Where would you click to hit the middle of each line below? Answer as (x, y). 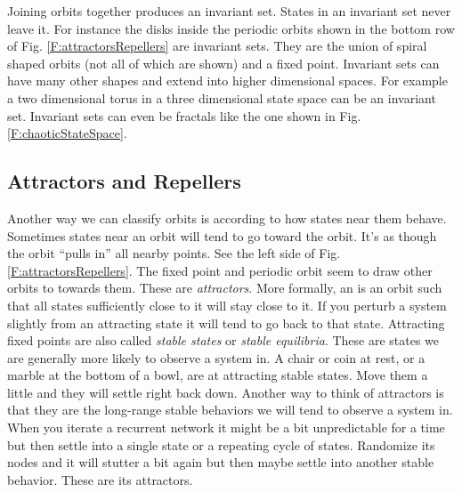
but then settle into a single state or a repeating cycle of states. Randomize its (221, 444)
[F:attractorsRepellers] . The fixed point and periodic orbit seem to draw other (220, 270)
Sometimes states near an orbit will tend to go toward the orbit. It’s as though (222, 235)
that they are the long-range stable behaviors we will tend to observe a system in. (230, 410)
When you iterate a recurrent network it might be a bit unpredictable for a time (226, 427)
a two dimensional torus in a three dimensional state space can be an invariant (222, 97)
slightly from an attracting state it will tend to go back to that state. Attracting (226, 323)
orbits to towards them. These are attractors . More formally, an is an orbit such (225, 288)
